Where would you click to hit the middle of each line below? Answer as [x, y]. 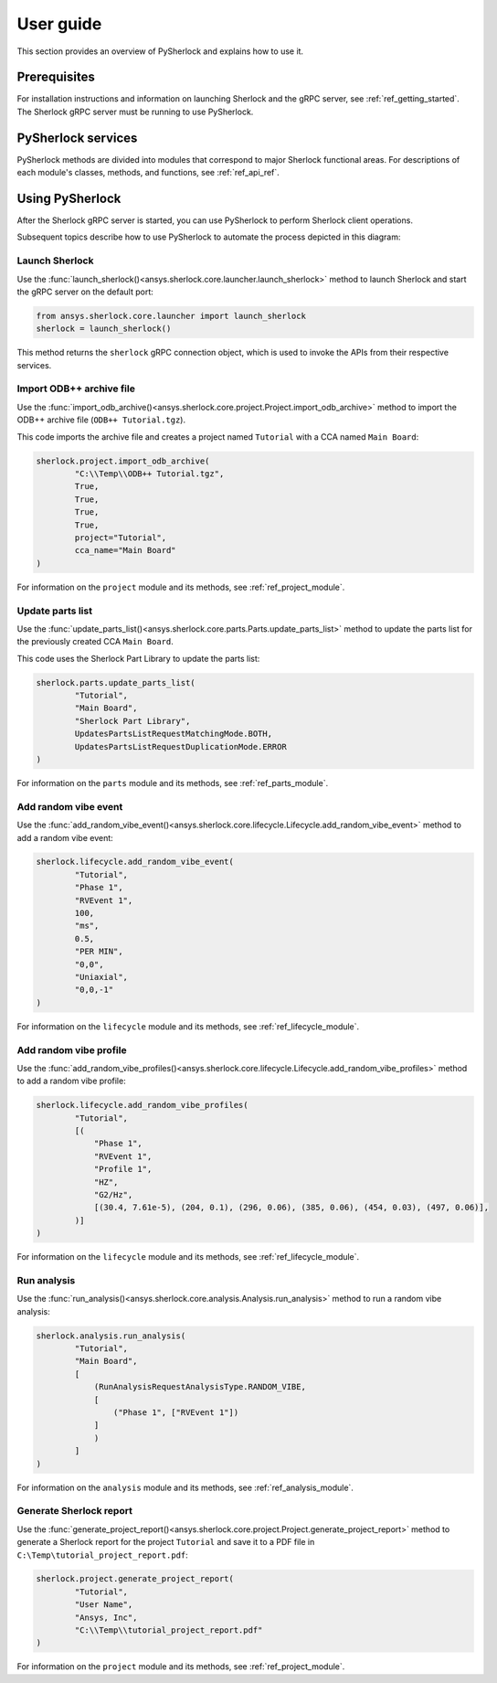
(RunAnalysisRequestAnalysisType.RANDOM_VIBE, [200, 1387]
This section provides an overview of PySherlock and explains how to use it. [160, 51]
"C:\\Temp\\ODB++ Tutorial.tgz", [149, 474]
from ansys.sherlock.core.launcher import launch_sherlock [171, 316]
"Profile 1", [123, 1169]
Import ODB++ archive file [76, 389]
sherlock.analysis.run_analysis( [111, 1336]
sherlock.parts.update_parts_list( [116, 682]
